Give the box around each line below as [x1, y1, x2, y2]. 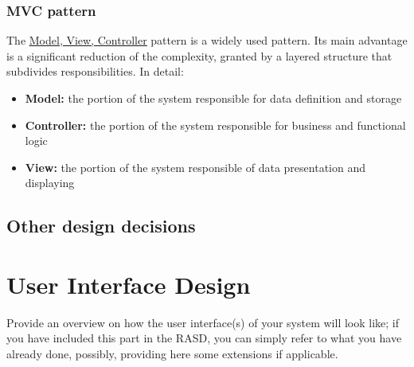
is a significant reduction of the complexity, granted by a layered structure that [6, 47, 393, 64]
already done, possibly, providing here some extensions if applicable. [6, 346, 338, 362]
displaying [25, 174, 75, 191]
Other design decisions [6, 213, 196, 238]
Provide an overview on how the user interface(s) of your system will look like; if [6, 314, 400, 330]
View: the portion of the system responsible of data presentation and [25, 158, 365, 175]
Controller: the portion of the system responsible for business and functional [25, 116, 406, 133]
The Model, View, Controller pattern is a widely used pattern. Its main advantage [6, 32, 408, 49]
